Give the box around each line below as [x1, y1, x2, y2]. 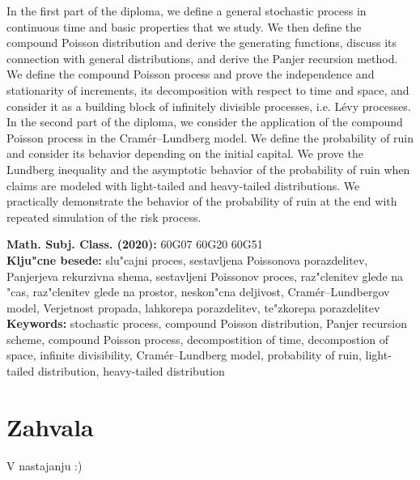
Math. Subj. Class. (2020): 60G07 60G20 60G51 [6, 236, 263, 253]
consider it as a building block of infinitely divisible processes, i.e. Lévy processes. [6, 97, 411, 114]
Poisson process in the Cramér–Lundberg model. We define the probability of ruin [6, 129, 414, 146]
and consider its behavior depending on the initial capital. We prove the [6, 145, 363, 162]
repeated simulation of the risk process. [6, 208, 202, 225]
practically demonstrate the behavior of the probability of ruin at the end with [6, 193, 397, 210]
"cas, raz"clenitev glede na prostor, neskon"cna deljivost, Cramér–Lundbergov [6, 283, 390, 300]
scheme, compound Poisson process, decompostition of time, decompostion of [6, 330, 389, 347]
